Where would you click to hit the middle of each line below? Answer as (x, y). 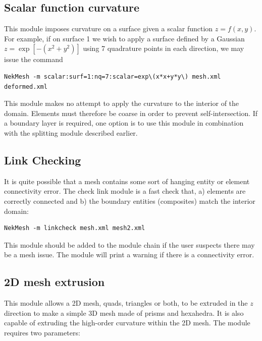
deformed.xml (26, 87)
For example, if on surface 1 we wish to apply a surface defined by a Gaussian (124, 38)
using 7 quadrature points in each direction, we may (164, 48)
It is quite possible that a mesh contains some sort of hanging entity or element (127, 181)
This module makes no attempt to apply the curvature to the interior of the (122, 103)
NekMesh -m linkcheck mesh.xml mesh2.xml (75, 228)
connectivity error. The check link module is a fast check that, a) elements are (125, 191)
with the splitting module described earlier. (71, 132)
